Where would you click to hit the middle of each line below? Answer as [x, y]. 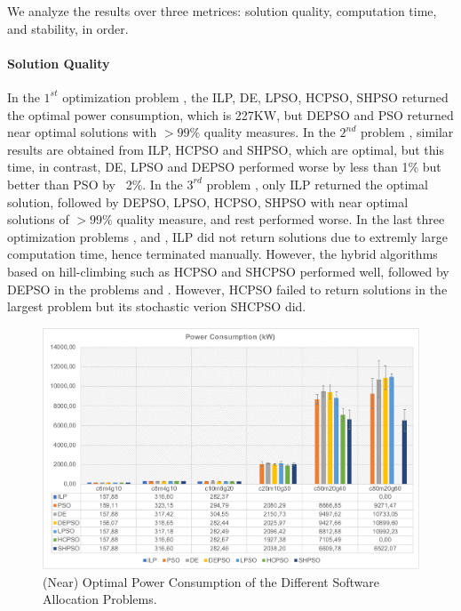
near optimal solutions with [82, 132]
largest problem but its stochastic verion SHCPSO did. [157, 306]
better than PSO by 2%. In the [95, 184]
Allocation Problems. [100, 599]
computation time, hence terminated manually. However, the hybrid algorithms [223, 254]
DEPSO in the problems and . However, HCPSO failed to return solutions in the [227, 289]
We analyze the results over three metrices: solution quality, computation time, [222, 11]
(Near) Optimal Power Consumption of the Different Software [211, 581]
